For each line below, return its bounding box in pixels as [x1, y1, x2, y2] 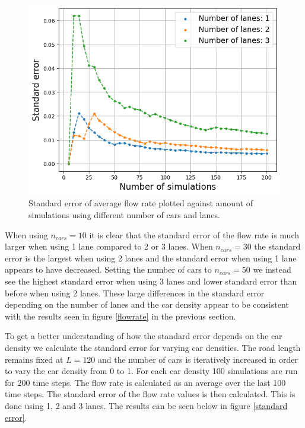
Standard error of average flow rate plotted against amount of [28, 197, 253, 209]
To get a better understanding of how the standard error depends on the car [5, 330, 282, 342]
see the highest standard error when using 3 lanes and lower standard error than [5, 275, 297, 288]
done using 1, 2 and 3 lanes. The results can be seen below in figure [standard [5, 399, 288, 411]
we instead [253, 263, 291, 276]
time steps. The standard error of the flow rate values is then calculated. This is [5, 388, 296, 400]
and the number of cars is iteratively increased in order [98, 353, 298, 365]
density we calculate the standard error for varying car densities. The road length [5, 341, 301, 354]
